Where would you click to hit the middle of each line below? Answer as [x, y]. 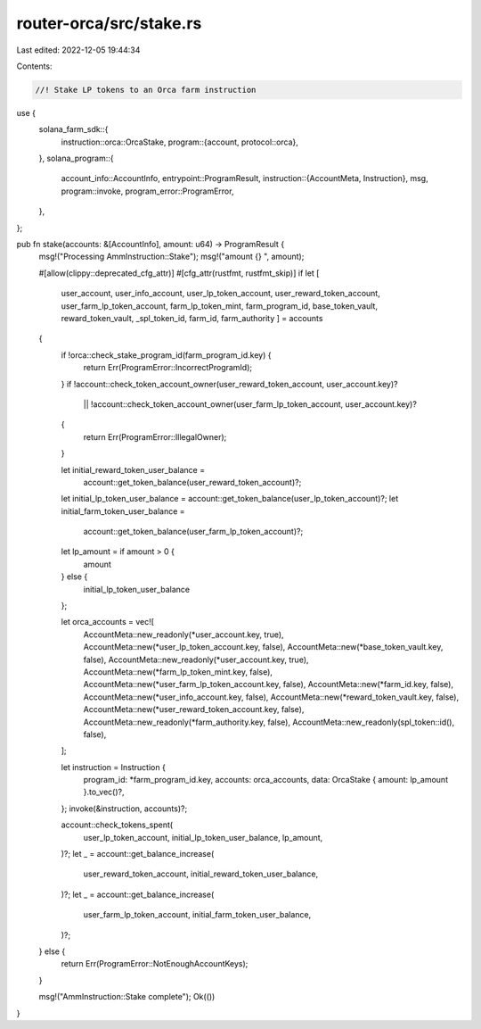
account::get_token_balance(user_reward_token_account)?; [192, 482]
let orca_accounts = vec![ [108, 622]
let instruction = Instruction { [114, 767]
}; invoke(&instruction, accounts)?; [124, 809]
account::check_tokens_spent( [117, 825]
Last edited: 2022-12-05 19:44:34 [78, 50]
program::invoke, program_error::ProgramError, [147, 191]
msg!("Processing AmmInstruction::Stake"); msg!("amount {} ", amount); [171, 257]
